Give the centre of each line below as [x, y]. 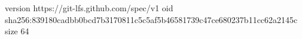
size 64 [17, 31]
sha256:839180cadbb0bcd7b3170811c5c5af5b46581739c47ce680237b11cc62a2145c [151, 19]
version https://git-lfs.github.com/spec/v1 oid [89, 8]
